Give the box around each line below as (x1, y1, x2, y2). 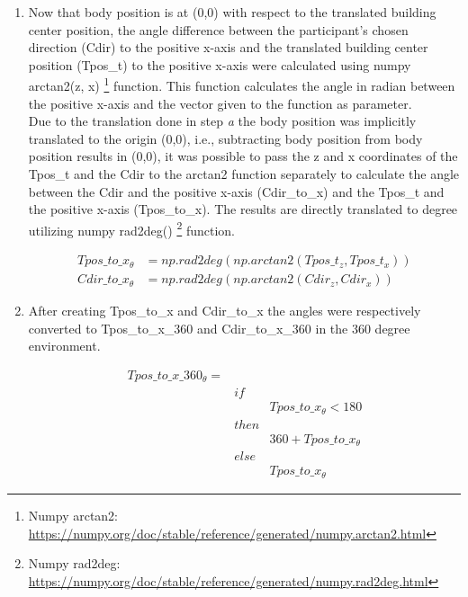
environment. (28, 336, 101, 355)
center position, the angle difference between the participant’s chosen (28, 20, 409, 39)
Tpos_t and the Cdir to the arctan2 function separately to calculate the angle (28, 165, 460, 183)
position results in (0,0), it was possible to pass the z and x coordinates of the (28, 147, 458, 165)
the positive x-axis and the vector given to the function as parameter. (28, 94, 412, 112)
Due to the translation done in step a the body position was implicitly (28, 111, 417, 130)
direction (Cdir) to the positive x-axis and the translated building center (28, 38, 428, 57)
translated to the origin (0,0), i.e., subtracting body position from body (28, 129, 423, 147)
